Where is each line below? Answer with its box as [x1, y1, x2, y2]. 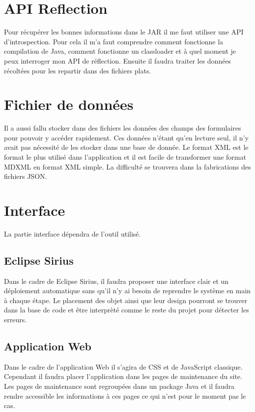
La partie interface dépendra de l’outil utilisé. [4, 228, 141, 239]
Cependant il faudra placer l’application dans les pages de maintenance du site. [4, 371, 242, 381]
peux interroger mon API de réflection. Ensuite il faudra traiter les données [4, 55, 231, 66]
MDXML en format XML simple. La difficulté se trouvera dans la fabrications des [4, 161, 251, 172]
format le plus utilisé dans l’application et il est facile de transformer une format [4, 152, 246, 162]
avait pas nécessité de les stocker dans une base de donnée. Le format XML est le [4, 142, 249, 152]
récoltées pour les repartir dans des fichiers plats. [4, 65, 151, 75]
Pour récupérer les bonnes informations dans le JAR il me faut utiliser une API [4, 27, 244, 37]
